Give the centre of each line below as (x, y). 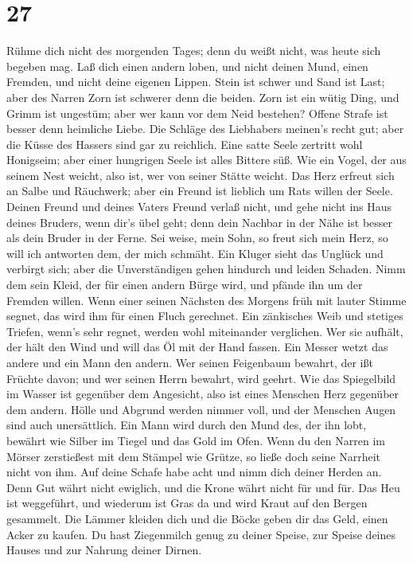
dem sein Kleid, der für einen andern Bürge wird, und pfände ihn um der (185, 285)
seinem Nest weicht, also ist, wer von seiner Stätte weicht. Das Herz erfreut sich (201, 175)
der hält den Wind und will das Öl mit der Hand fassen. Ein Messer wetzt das (197, 347)
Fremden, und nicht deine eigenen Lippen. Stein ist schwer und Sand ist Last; (196, 82)
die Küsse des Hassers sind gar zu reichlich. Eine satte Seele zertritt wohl (185, 144)
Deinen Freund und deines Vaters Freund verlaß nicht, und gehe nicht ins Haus (199, 207)
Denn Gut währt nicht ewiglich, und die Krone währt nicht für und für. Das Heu (203, 487)
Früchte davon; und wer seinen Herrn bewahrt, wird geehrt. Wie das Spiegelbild (201, 378)
